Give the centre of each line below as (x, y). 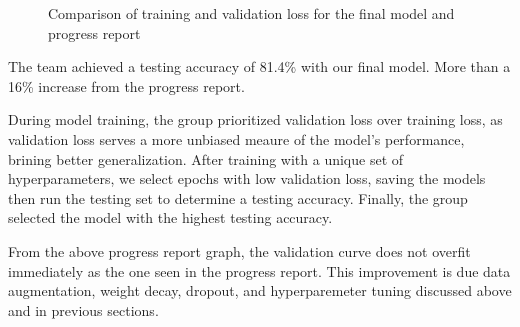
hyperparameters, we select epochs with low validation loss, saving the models (247, 178)
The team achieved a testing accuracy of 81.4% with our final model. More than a (259, 66)
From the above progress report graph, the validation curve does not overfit (239, 250)
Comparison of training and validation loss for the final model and (251, 13)
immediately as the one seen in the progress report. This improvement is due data (259, 270)
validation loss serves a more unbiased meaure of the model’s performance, (236, 138)
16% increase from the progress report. (126, 85)
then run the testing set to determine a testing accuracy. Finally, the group (238, 197)
